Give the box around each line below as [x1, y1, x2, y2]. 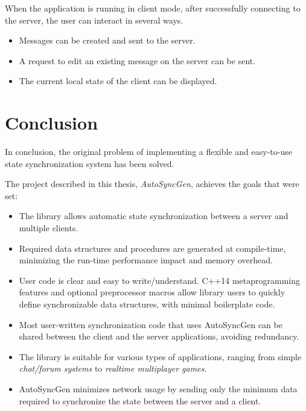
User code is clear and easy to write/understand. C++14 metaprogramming [19, 274, 301, 286]
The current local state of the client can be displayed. [19, 74, 217, 87]
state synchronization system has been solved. [5, 157, 174, 169]
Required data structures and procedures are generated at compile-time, [19, 242, 286, 254]
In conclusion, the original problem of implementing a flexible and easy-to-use [5, 145, 292, 158]
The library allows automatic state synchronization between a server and [19, 209, 288, 222]
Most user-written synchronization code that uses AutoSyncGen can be [19, 318, 282, 330]
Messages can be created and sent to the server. [19, 34, 196, 47]
